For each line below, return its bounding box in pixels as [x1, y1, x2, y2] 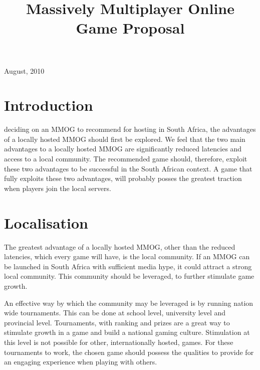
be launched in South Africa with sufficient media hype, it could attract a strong [4, 261, 252, 271]
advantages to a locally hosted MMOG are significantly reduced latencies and [4, 143, 242, 154]
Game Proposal [76, 18, 185, 38]
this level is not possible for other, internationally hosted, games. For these [4, 336, 233, 347]
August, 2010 [4, 65, 45, 76]
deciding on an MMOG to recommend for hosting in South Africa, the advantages [4, 124, 256, 134]
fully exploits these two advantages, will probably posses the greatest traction [4, 173, 242, 183]
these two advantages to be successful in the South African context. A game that [4, 163, 252, 173]
